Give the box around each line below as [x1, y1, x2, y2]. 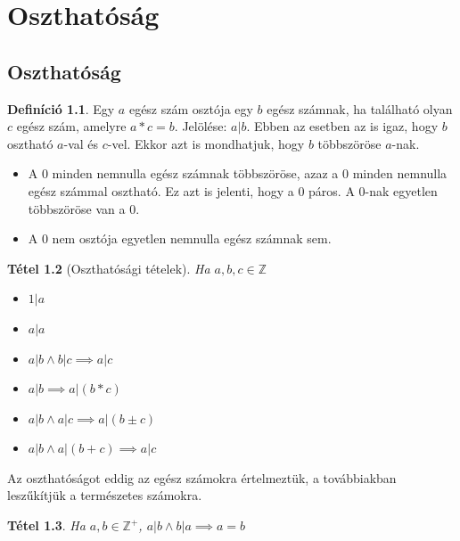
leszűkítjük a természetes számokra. [7, 486, 202, 504]
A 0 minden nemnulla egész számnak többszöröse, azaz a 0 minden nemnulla [28, 164, 448, 183]
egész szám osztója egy [128, 99, 253, 118]
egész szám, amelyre [16, 117, 127, 135]
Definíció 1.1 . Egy [7, 99, 115, 118]
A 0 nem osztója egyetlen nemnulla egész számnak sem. [28, 229, 332, 248]
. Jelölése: [174, 117, 227, 135]
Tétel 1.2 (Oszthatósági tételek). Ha [7, 258, 210, 277]
